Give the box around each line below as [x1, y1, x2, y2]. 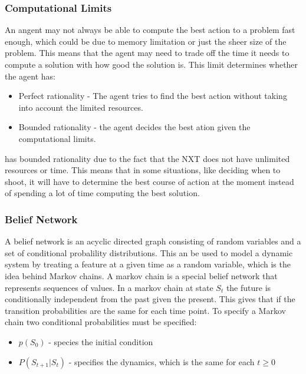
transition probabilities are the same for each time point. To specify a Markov [5, 304, 286, 316]
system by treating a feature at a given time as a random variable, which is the [5, 258, 291, 270]
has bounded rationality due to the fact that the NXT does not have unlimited [5, 152, 290, 164]
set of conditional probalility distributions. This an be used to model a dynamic [5, 246, 293, 259]
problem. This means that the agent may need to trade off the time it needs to [5, 47, 289, 59]
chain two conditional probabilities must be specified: [5, 316, 197, 328]
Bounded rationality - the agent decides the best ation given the [18, 121, 251, 133]
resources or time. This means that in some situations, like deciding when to [5, 164, 281, 176]
